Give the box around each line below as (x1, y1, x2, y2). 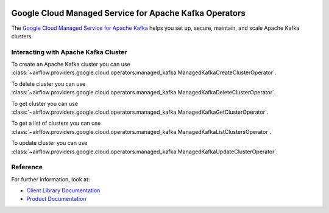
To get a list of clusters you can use (11, 119, 101, 127)
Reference (11, 163, 43, 172)
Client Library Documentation (26, 187, 101, 194)
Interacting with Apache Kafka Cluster (11, 47, 127, 56)
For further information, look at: (11, 175, 90, 183)
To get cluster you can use (11, 100, 79, 107)
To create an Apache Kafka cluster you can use (11, 61, 130, 68)
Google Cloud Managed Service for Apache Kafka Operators (11, 8, 246, 18)
